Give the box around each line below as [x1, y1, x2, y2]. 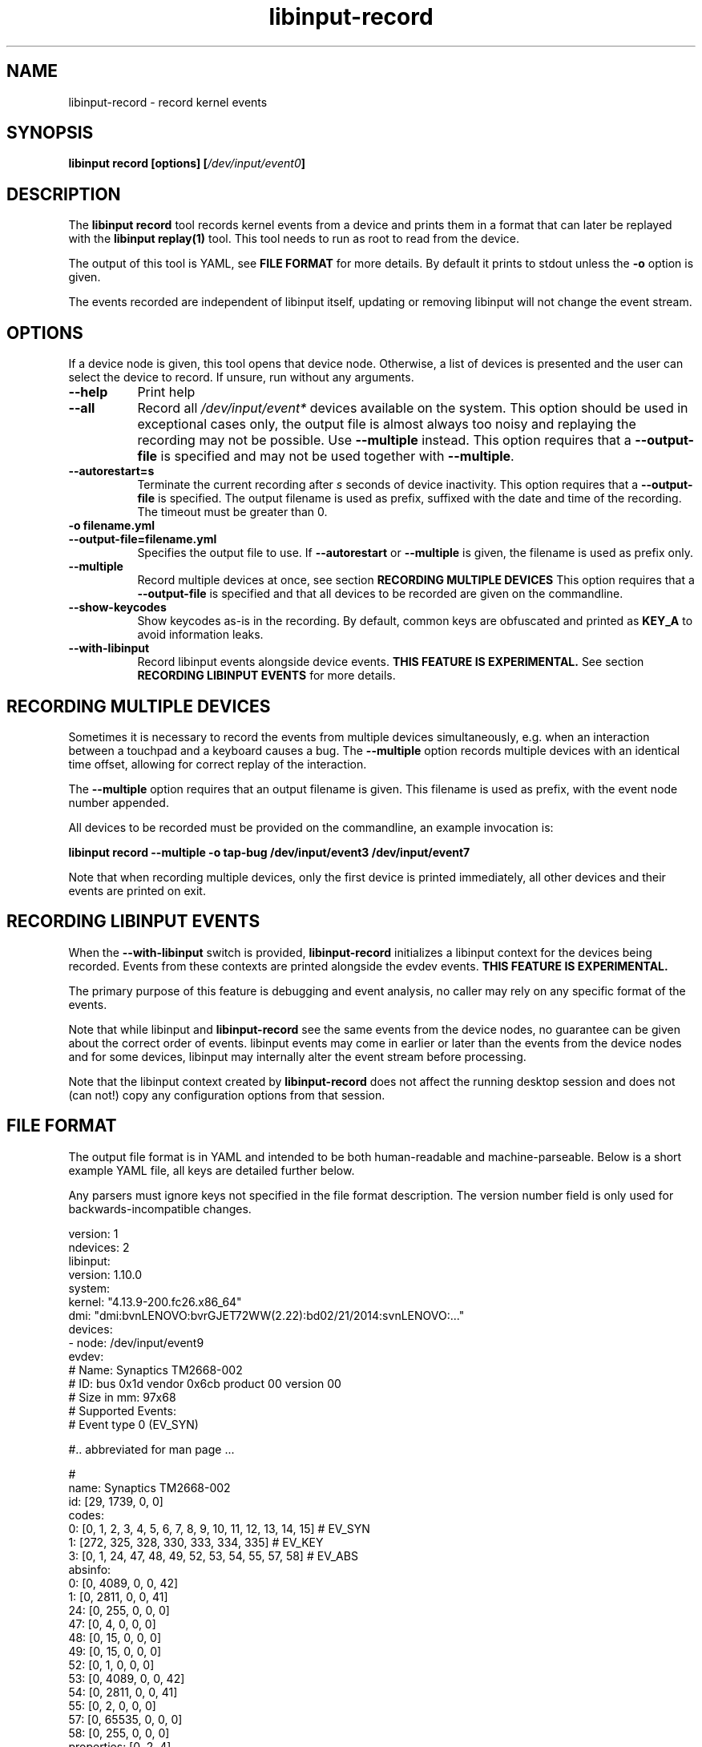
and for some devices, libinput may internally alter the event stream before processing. [68, 1049, 526, 1063]
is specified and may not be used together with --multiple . [160, 448, 514, 465]
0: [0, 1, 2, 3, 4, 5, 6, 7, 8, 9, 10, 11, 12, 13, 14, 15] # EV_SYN [68, 1521, 370, 1535]
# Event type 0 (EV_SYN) [68, 1417, 199, 1431]
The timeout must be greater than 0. [137, 505, 328, 519]
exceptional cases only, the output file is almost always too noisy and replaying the [137, 416, 636, 433]
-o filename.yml [68, 518, 155, 533]
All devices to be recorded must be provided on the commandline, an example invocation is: [68, 820, 554, 834]
